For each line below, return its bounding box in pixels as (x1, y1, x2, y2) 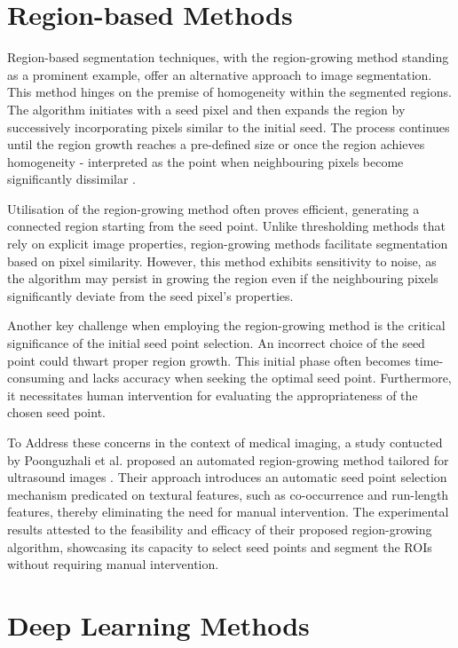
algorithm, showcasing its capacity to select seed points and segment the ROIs (7, 537, 432, 556)
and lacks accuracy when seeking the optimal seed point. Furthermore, (68, 368, 452, 387)
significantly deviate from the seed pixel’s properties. (7, 286, 294, 304)
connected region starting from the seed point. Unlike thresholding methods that (7, 217, 446, 235)
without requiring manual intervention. (7, 555, 219, 573)
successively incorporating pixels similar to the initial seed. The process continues (7, 117, 450, 136)
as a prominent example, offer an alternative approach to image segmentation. (7, 65, 432, 83)
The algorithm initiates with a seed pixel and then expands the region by (7, 99, 406, 118)
